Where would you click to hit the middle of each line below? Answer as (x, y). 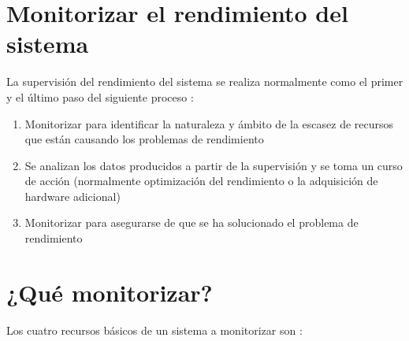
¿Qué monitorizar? (110, 292)
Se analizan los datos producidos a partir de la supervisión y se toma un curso (214, 165)
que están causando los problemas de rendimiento (144, 139)
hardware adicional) (73, 196)
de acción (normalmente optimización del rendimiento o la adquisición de (201, 181)
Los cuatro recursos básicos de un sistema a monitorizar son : (154, 330)
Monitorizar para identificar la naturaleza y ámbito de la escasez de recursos (209, 123)
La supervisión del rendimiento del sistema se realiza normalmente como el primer (205, 82)
